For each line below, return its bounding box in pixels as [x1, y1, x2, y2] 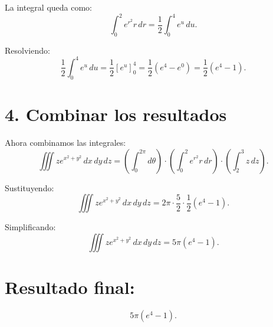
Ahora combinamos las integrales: [5, 136, 126, 148]
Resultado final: [5, 274, 135, 299]
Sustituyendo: [5, 181, 54, 194]
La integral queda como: [5, 1, 93, 13]
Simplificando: [5, 221, 56, 233]
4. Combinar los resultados [5, 102, 227, 126]
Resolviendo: [5, 44, 50, 56]
